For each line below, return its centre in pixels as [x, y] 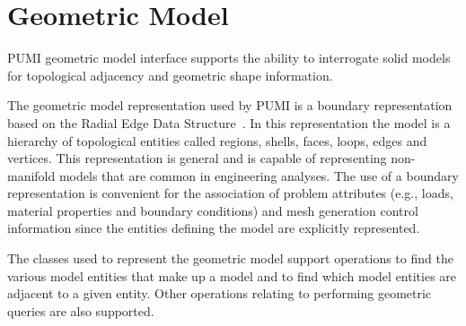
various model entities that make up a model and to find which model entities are [232, 275]
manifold [31, 175]
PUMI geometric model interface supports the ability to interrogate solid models [229, 58]
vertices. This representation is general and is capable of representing [197, 158]
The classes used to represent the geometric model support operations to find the [230, 258]
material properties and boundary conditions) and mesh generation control [213, 210]
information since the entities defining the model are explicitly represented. [214, 228]
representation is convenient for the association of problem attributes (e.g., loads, [230, 193]
